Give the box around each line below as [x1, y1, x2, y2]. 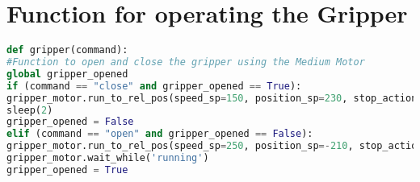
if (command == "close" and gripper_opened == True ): [6, 80, 302, 92]
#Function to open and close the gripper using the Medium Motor [6, 56, 365, 68]
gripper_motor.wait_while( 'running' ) [6, 152, 209, 163]
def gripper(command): [6, 44, 128, 56]
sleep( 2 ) [6, 104, 53, 116]
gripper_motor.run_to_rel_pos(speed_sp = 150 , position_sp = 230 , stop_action [6, 92, 418, 104]
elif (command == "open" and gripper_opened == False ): [6, 128, 313, 140]
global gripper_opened [6, 68, 128, 80]
